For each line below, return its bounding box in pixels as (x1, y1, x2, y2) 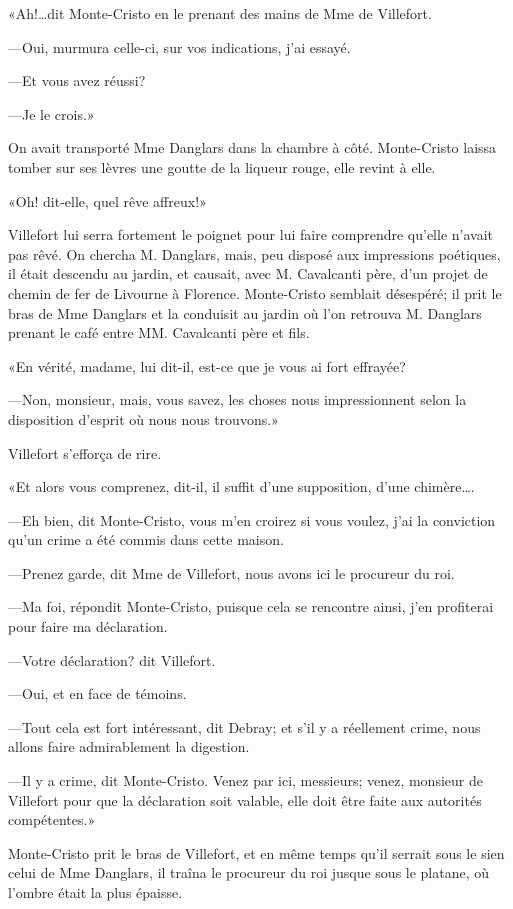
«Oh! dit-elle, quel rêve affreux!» (8, 190, 207, 211)
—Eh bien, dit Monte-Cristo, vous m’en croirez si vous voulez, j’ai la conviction (8, 509, 496, 530)
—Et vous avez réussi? (8, 70, 146, 91)
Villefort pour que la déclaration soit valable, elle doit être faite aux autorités (8, 789, 482, 810)
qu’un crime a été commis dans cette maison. (8, 529, 284, 550)
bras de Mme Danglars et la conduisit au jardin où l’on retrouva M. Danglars (8, 302, 482, 323)
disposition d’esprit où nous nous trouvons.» (8, 408, 279, 429)
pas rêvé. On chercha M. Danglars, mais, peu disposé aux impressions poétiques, (8, 243, 501, 264)
